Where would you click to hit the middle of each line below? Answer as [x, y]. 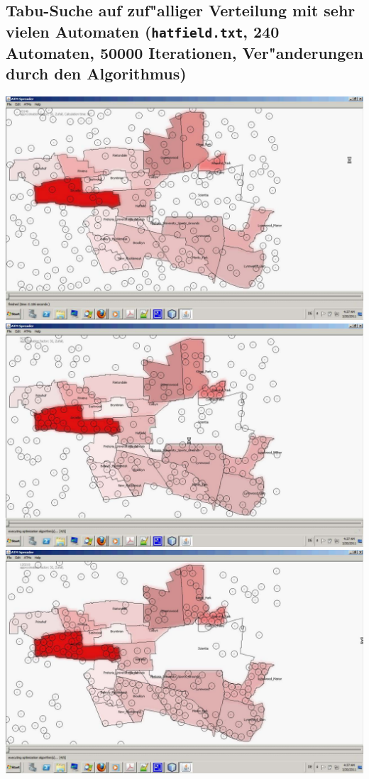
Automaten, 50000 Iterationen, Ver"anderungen [184, 52]
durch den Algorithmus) [96, 73]
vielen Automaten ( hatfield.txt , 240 [143, 31]
